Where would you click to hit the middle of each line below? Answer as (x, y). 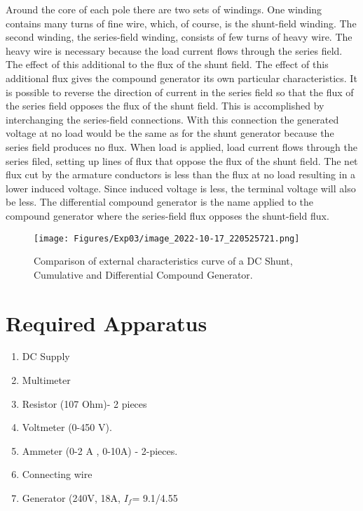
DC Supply (46, 356)
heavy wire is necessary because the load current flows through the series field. (174, 50)
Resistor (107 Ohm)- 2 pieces (84, 403)
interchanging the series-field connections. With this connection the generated (172, 119)
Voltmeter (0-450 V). (67, 427)
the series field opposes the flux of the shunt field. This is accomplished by (165, 106)
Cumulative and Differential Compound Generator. (143, 274)
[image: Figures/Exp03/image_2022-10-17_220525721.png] (167, 238)
